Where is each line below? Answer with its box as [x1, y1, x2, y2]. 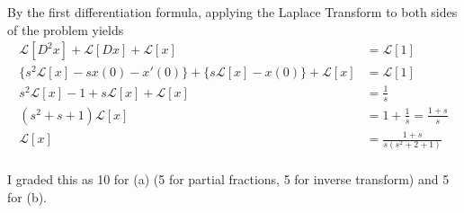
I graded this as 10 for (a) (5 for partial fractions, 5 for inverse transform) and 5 [7, 169, 450, 188]
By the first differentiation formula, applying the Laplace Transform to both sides [7, 3, 458, 21]
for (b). [7, 187, 48, 206]
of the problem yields [7, 20, 124, 39]
